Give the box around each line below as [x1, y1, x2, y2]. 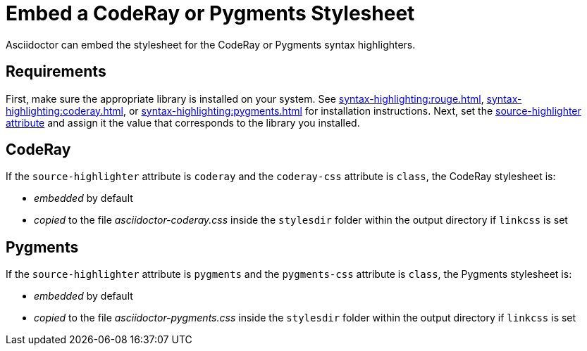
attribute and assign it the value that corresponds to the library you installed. [6, 116, 360, 129]
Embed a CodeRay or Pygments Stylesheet [6, 1, 415, 25]
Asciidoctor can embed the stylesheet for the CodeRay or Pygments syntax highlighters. [6, 38, 416, 51]
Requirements [6, 63, 106, 81]
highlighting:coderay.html [6, 104, 123, 117]
